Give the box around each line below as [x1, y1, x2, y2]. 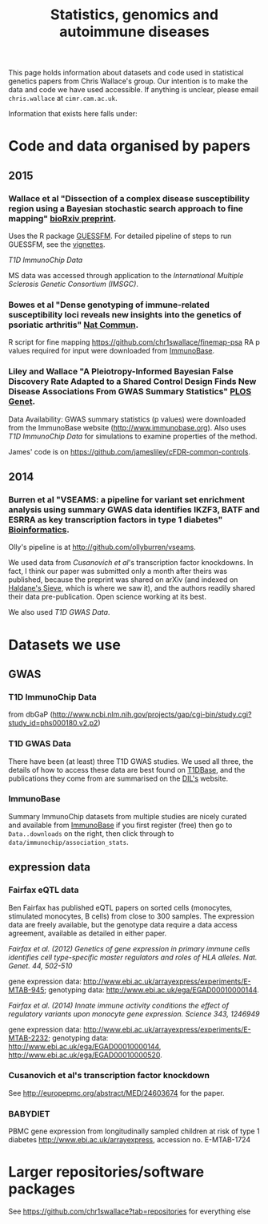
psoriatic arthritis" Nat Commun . [8, 319, 138, 330]
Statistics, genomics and [50, 6, 218, 24]
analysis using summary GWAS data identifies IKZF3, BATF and [8, 503, 260, 515]
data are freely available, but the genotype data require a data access [8, 919, 238, 929]
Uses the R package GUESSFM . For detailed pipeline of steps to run [8, 231, 232, 241]
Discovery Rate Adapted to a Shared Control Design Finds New [8, 376, 257, 387]
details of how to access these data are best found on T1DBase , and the [8, 765, 246, 774]
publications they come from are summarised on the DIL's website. [8, 774, 229, 783]
